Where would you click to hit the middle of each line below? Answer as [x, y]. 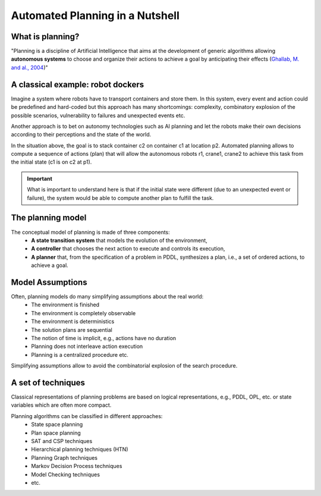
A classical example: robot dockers [78, 84]
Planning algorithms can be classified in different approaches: [87, 416]
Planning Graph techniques [64, 457]
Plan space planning [56, 433]
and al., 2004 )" [29, 67]
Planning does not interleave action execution [87, 346]
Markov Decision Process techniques [77, 466]
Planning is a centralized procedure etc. [80, 354]
